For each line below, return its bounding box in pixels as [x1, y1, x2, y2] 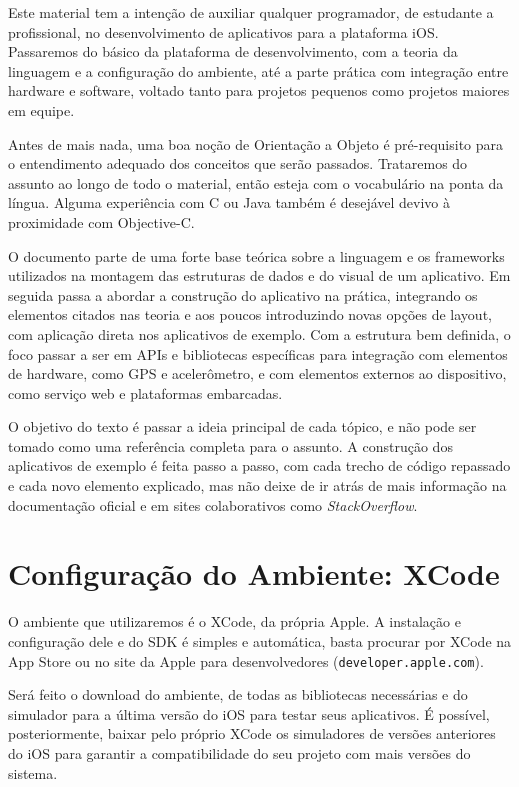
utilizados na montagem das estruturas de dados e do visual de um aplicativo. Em [8, 265, 511, 286]
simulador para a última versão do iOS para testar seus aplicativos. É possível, [8, 703, 490, 724]
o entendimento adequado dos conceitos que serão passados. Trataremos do [8, 153, 468, 174]
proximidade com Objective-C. [8, 211, 195, 232]
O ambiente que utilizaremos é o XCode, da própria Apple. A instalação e [8, 611, 461, 632]
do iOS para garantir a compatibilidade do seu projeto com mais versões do [8, 743, 471, 763]
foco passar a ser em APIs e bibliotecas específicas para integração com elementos [8, 343, 508, 364]
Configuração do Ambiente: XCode [8, 553, 500, 594]
